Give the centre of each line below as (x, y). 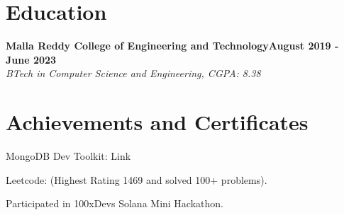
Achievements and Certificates (157, 122)
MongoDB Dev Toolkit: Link (68, 156)
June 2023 (31, 59)
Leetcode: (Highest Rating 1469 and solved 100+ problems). (137, 179)
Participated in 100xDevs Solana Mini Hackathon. (115, 203)
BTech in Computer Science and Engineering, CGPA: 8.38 (133, 73)
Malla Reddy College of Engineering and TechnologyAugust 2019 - (172, 46)
